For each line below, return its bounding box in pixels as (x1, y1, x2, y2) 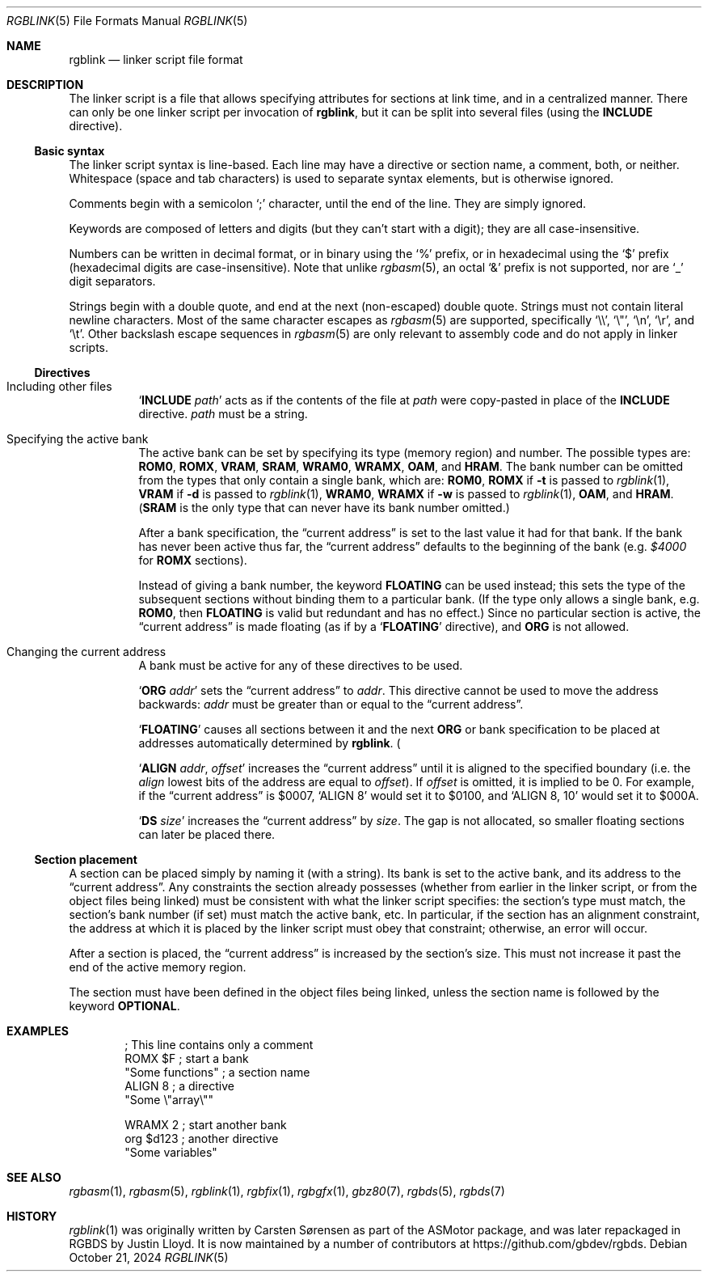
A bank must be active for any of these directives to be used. (138, 658, 463, 672)
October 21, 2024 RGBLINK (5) (69, 1250, 229, 1264)
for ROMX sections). (138, 553, 247, 567)
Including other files (6, 379, 112, 393)
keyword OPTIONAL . (69, 999, 180, 1013)
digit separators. (69, 274, 156, 288)
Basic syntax (34, 144, 105, 158)
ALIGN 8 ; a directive (124, 1079, 234, 1093)
